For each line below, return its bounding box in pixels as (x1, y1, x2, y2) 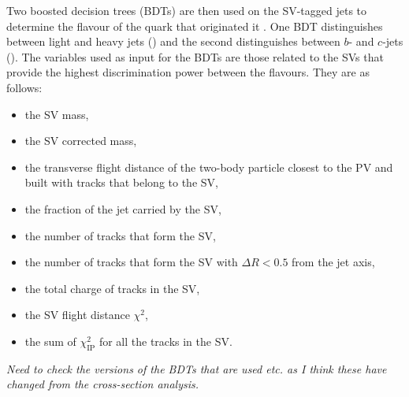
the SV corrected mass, (24, 132, 137, 149)
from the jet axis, (292, 254, 375, 270)
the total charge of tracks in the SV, (24, 280, 200, 296)
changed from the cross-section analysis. (6, 376, 199, 392)
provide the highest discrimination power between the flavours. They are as (6, 64, 370, 80)
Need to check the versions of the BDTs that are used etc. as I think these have (6, 360, 387, 377)
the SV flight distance (24, 306, 130, 323)
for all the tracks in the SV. (99, 332, 232, 349)
